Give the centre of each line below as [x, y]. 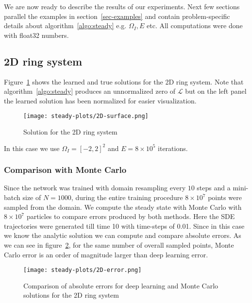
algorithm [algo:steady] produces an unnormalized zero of [90, 91]
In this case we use [32, 148]
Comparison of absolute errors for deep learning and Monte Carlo [121, 285]
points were [225, 197]
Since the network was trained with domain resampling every [95, 188]
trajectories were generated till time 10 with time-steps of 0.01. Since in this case [124, 226]
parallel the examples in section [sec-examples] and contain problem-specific [117, 16]
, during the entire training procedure [127, 197]
